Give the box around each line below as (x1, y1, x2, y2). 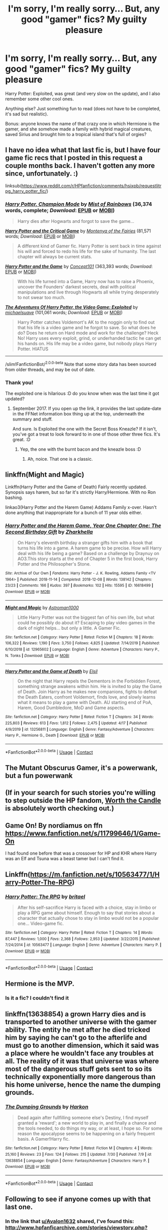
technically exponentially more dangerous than (5, 1072, 156, 1081)
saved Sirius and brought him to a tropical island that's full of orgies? (5, 131, 146, 137)
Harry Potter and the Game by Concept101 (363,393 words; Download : (5, 263, 153, 269)
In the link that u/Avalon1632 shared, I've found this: (5, 1217, 134, 1224)
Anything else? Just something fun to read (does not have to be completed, (5, 105, 161, 111)
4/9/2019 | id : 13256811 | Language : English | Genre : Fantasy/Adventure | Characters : (5, 727, 155, 732)
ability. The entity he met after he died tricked (5, 1025, 150, 1034)
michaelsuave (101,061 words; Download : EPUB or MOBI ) (5, 310, 123, 316)
